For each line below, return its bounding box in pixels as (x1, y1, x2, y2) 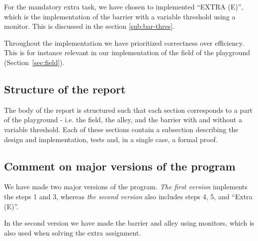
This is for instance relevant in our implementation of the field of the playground (4, 47, 251, 58)
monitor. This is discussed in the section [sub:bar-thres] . (4, 21, 174, 31)
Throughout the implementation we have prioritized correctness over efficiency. (4, 37, 244, 48)
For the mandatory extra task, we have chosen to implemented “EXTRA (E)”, (4, 1, 244, 11)
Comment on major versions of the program (4, 158, 236, 173)
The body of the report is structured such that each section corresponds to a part (4, 104, 253, 115)
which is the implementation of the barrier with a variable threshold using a (4, 11, 236, 21)
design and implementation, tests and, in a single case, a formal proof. (4, 134, 218, 144)
